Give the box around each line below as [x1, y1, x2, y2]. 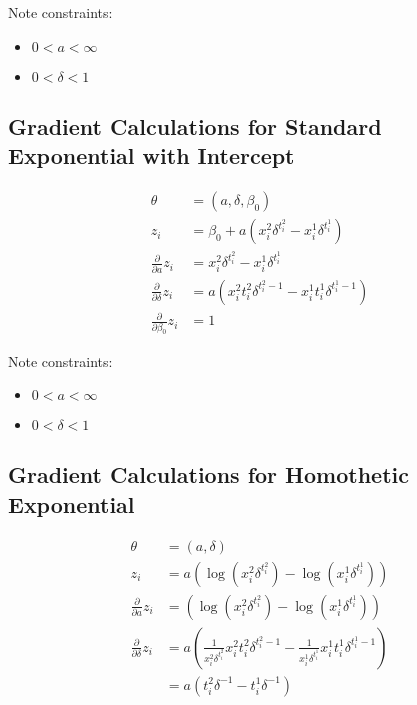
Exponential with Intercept [8, 140, 295, 171]
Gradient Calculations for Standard [8, 110, 382, 141]
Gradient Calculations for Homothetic [8, 459, 409, 490]
